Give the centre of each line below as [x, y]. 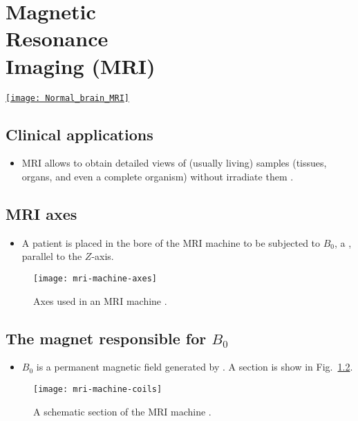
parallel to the [52, 256]
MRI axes [41, 213]
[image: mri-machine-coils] [98, 389]
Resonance [57, 38]
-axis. [103, 256]
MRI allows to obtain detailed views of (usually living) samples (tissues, [174, 163]
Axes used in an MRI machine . [100, 300]
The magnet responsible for [106, 338]
